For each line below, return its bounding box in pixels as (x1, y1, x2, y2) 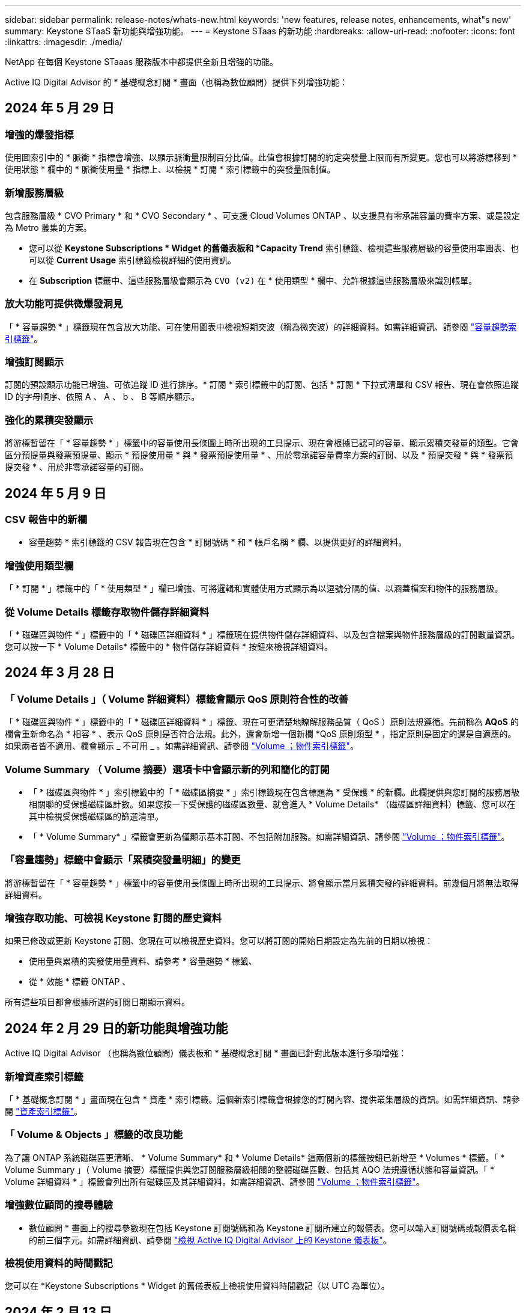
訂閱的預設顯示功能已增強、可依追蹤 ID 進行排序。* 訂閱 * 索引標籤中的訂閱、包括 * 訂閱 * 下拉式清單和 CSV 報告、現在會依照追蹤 (5, 379, 519, 390)
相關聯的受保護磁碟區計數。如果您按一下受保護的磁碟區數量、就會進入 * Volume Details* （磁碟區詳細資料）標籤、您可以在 (29, 798, 516, 809)
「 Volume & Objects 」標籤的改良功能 (5, 1128, 183, 1141)
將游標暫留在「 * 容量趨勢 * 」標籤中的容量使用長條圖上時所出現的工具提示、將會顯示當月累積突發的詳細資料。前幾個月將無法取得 (5, 877, 519, 888)
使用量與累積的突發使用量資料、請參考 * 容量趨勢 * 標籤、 (29, 956, 257, 967)
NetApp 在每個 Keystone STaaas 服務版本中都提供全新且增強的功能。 (5, 57, 279, 67)
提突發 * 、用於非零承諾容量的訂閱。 (5, 462, 148, 473)
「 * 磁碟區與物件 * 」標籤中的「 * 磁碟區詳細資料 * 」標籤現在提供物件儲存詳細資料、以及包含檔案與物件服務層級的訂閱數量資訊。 (5, 629, 520, 640)
